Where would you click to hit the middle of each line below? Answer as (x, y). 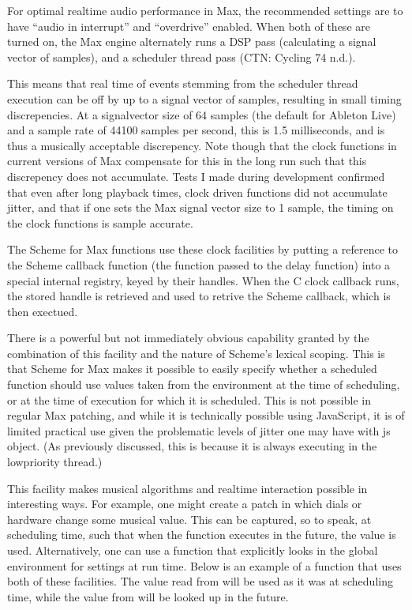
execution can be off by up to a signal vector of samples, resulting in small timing (204, 98)
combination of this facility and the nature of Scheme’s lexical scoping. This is (196, 353)
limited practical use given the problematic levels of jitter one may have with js (199, 430)
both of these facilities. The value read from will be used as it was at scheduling (200, 581)
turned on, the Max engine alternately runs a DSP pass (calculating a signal (192, 41)
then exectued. (43, 311)
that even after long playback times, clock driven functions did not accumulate (197, 192)
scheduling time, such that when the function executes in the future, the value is (202, 535)
